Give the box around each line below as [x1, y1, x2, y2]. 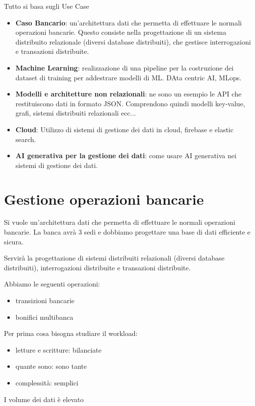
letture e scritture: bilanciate [15, 344, 102, 355]
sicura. [4, 236, 24, 246]
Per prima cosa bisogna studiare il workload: [4, 328, 138, 338]
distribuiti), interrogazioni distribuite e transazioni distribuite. [4, 262, 191, 272]
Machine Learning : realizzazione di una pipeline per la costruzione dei [15, 62, 234, 72]
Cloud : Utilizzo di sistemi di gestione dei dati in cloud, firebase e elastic [15, 124, 233, 134]
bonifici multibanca [15, 311, 74, 322]
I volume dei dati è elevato [4, 394, 84, 404]
